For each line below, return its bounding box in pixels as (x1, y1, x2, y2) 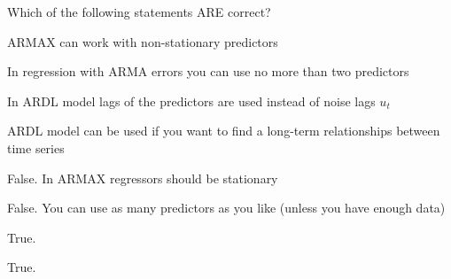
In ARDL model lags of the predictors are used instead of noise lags (7, 91, 376, 110)
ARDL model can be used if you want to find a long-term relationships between (7, 121, 440, 140)
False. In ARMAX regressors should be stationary (7, 168, 278, 187)
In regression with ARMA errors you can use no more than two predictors (7, 62, 409, 81)
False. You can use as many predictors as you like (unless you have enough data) (7, 198, 446, 217)
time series (7, 138, 65, 157)
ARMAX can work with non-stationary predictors (7, 32, 278, 50)
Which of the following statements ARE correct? (7, 3, 271, 20)
